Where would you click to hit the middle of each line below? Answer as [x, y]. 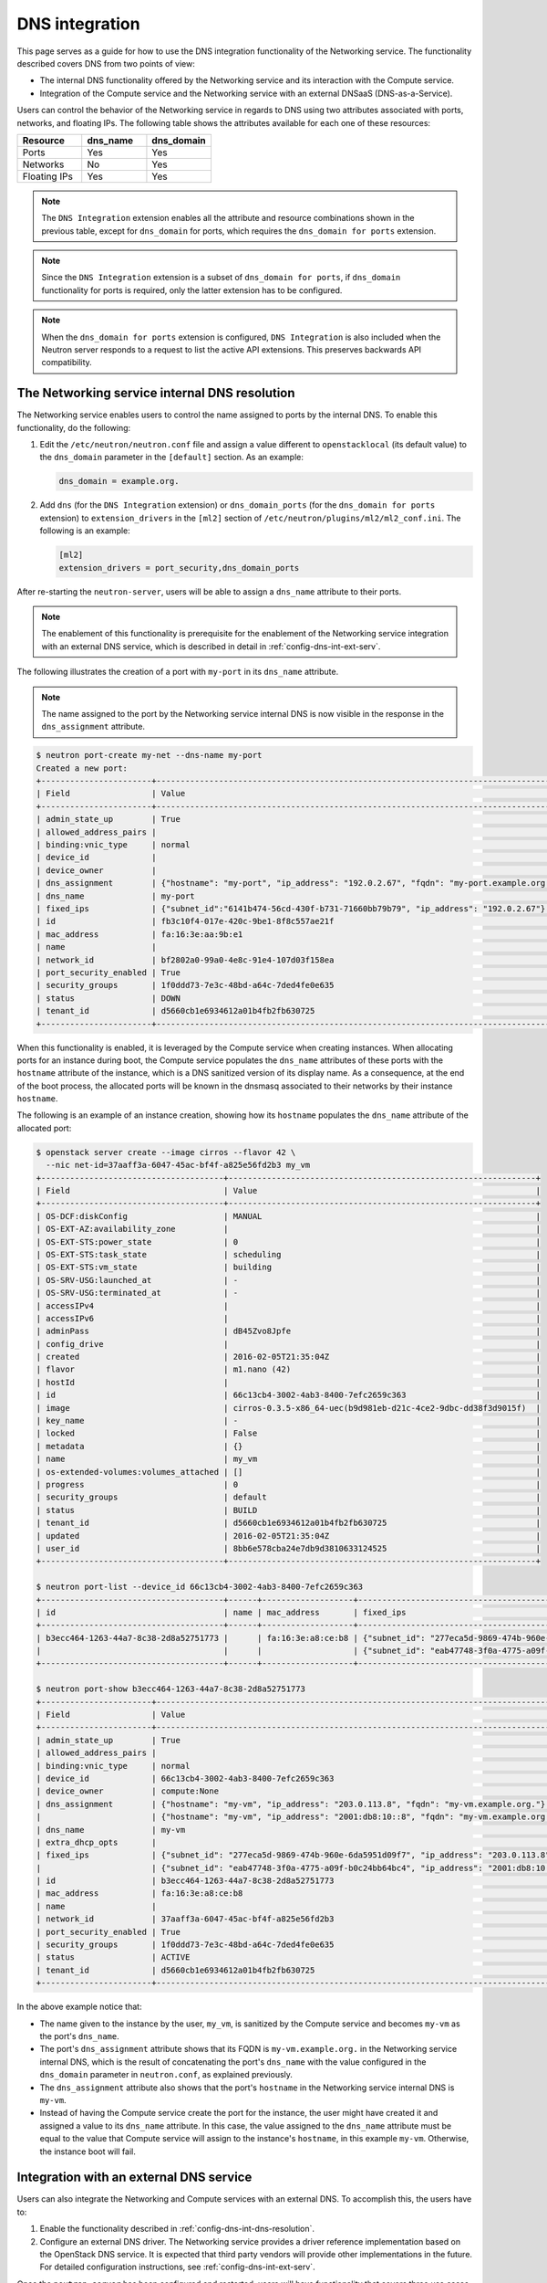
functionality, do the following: [74, 427]
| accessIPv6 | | [289, 1318]
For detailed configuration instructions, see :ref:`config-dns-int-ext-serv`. [177, 2267]
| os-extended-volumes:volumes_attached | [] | [289, 1472]
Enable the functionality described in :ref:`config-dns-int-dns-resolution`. [177, 2229]
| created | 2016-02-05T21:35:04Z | [289, 1357]
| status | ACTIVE [113, 1957]
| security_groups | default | [289, 1497]
